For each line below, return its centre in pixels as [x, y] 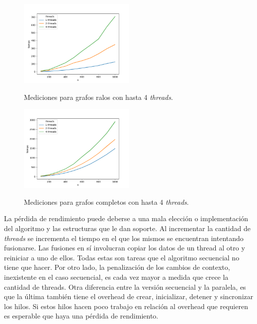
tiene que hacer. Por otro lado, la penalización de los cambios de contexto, [117, 267]
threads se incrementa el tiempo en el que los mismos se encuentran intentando [124, 238]
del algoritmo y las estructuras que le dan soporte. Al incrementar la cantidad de [127, 228]
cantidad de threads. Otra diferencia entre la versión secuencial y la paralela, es [125, 286]
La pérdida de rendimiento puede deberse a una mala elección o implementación [126, 218]
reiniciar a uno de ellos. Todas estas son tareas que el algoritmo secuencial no [122, 257]
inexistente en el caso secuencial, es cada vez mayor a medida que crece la [116, 277]
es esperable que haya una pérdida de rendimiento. [81, 316]
